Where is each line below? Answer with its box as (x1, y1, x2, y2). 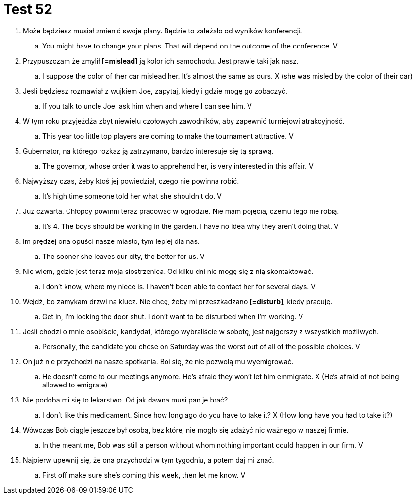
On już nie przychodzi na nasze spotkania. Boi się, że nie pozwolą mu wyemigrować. (23, 357, 294, 366)
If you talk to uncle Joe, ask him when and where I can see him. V (42, 101, 252, 110)
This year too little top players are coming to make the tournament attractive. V (42, 131, 294, 140)
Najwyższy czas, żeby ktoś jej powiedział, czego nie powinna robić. (23, 177, 239, 185)
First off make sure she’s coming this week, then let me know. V (42, 470, 246, 479)
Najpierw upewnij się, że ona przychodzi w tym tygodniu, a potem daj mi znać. (23, 455, 274, 464)
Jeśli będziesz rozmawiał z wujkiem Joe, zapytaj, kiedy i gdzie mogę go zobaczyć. (23, 86, 287, 95)
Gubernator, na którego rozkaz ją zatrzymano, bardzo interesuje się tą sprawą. (23, 146, 274, 155)
